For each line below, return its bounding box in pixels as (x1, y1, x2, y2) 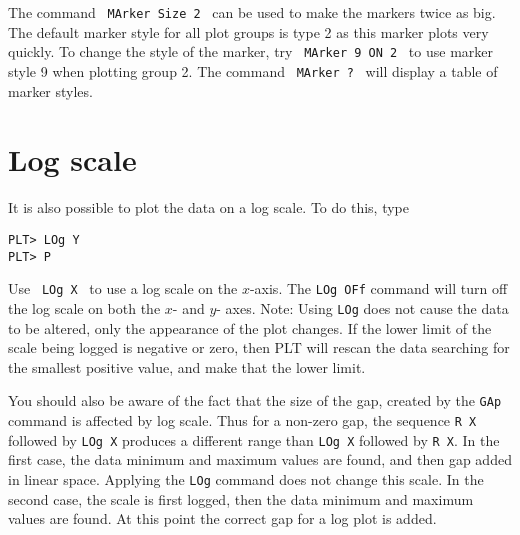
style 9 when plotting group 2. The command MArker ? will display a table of (8, 60, 498, 81)
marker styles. (8, 80, 93, 101)
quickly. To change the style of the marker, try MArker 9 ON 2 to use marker (8, 41, 494, 62)
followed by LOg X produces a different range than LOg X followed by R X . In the (8, 429, 500, 450)
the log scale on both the (8, 297, 161, 318)
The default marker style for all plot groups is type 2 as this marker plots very (8, 21, 489, 42)
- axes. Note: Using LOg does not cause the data (216, 297, 509, 318)
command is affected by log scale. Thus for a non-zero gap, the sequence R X (8, 409, 477, 430)
